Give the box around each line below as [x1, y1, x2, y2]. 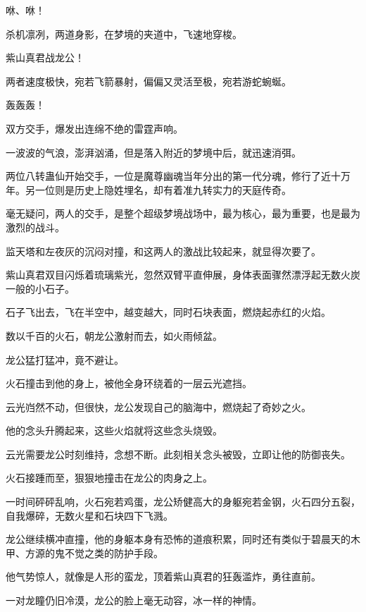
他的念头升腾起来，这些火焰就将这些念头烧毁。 [6, 423, 222, 438]
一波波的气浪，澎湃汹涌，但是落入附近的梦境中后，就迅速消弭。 [6, 145, 301, 159]
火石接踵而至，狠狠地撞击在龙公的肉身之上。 [6, 470, 213, 485]
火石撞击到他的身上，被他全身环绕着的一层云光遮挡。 [6, 376, 252, 391]
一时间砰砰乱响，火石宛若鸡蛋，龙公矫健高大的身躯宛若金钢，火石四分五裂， [6, 494, 360, 509]
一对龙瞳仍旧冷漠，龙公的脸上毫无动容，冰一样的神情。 [6, 593, 262, 608]
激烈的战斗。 [6, 219, 65, 234]
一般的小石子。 [6, 281, 75, 295]
